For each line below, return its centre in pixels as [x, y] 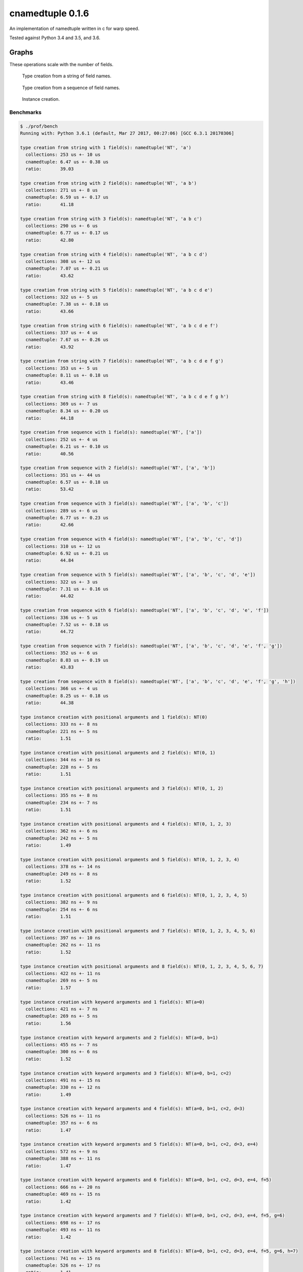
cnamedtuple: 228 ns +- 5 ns [62, 767]
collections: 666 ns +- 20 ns [63, 1187]
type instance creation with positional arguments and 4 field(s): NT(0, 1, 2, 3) [126, 824]
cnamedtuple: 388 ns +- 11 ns [63, 1159]
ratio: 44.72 [50, 632]
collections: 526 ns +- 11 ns [63, 1116]
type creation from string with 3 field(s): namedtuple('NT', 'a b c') [111, 219]
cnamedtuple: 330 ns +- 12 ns [63, 1087]
